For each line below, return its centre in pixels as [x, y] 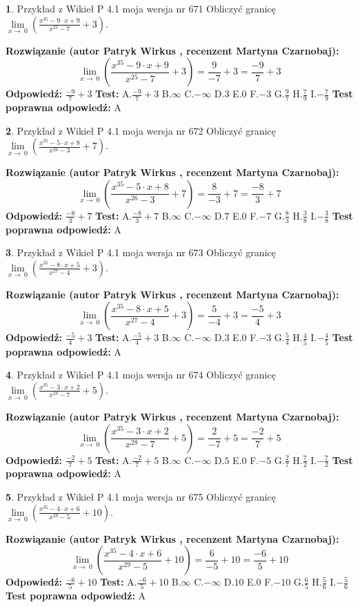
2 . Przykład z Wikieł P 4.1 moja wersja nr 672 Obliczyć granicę [141, 130]
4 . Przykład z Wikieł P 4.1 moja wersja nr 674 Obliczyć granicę [141, 375]
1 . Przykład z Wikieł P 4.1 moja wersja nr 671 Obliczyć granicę [141, 8]
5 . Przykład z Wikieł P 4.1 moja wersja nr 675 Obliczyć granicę [141, 496]
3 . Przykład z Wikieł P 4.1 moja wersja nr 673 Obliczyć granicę [141, 252]
